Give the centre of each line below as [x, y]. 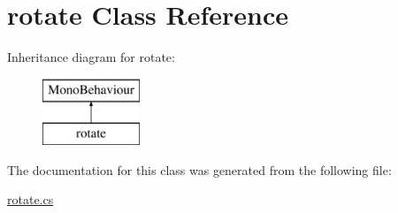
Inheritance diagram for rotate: [91, 57]
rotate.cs [31, 199]
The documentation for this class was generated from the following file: [199, 169]
